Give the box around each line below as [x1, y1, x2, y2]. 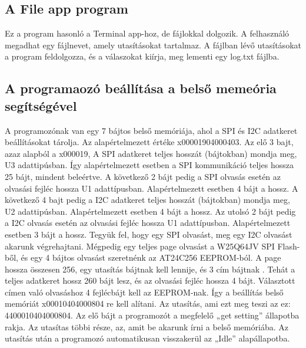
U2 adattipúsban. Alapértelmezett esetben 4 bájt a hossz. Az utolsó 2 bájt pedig [5, 205, 296, 217]
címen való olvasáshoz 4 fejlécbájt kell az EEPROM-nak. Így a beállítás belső [5, 285, 284, 298]
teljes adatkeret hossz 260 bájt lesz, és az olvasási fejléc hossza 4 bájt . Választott [5, 274, 295, 287]
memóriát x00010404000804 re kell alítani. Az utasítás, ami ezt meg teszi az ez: [5, 297, 291, 310]
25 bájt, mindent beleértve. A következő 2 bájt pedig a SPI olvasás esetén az [5, 170, 281, 182]
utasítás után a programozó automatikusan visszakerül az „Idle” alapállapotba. [5, 332, 290, 344]
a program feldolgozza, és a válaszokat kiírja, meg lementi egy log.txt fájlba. [5, 50, 280, 63]
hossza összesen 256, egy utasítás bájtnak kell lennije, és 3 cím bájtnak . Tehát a [5, 262, 295, 275]
